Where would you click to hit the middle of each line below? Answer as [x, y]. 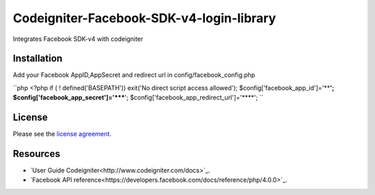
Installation [37, 59]
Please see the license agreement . [62, 134]
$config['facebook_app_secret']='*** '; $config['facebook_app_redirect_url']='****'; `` [138, 98]
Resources [36, 154]
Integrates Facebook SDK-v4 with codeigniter [78, 39]
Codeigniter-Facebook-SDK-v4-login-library [144, 18]
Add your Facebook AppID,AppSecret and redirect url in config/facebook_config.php [134, 75]
